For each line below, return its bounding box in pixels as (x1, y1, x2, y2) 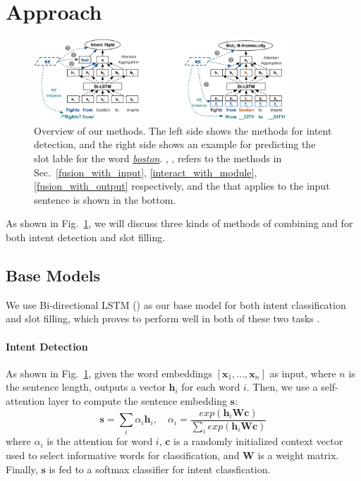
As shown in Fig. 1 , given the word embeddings (6, 365, 212, 380)
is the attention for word (47, 434, 153, 449)
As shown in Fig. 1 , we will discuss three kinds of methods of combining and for (6, 216, 353, 231)
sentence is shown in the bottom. (34, 192, 176, 207)
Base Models (6, 264, 100, 286)
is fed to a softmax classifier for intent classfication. (49, 461, 271, 476)
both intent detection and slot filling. (6, 230, 166, 245)
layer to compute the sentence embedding (48, 393, 227, 408)
